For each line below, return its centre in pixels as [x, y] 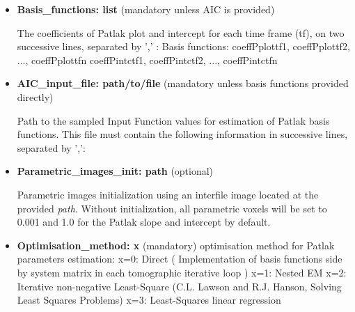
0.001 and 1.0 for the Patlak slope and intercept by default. [144, 222]
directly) [35, 96]
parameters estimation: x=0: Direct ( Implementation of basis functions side [180, 259]
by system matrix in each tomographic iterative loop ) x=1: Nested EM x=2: [182, 272]
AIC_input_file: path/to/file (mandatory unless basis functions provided [183, 83]
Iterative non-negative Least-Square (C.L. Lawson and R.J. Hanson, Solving [179, 286]
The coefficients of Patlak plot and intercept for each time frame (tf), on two [181, 32]
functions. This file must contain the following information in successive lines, [182, 134]
